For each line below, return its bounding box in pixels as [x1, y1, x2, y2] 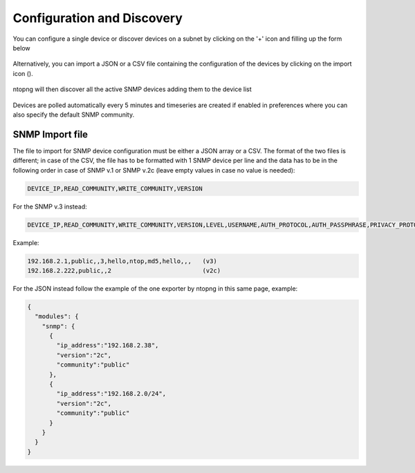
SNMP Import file [12, 128, 89, 140]
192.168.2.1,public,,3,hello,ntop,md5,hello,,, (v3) [27, 257, 217, 265]
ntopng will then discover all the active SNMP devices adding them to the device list [12, 85, 252, 93]
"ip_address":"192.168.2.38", [56, 342, 159, 349]
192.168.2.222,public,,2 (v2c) [27, 267, 221, 274]
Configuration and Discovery [12, 10, 183, 26]
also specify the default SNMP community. [12, 110, 135, 119]
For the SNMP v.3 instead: [12, 202, 88, 211]
